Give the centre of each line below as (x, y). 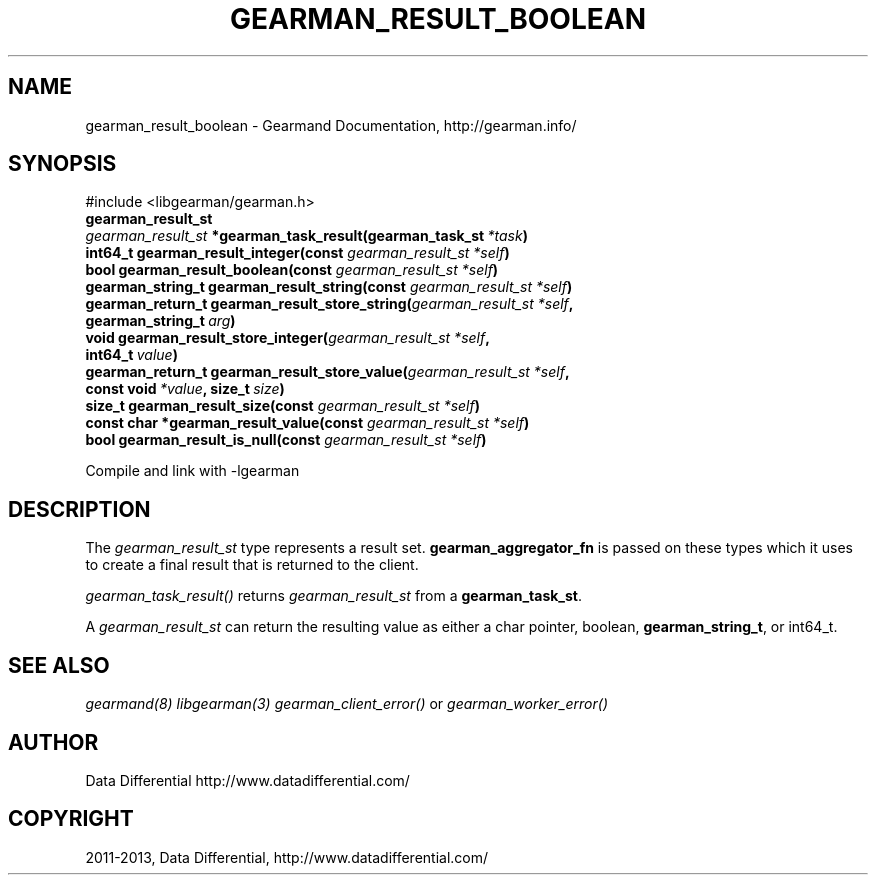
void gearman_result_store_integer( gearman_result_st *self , (287, 338)
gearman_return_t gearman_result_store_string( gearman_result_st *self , (329, 304)
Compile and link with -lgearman (192, 471)
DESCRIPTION (79, 509)
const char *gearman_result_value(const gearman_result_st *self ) (307, 423)
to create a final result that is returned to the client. (252, 565)
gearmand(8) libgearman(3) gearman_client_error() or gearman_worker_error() (346, 704)
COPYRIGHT (71, 819)
